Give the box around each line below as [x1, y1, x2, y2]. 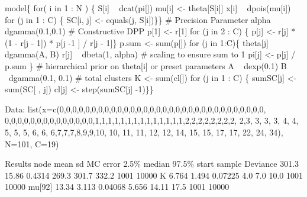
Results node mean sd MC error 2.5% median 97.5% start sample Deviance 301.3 [5, 157, 299, 170]
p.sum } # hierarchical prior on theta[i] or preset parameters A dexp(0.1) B [5, 59, 287, 72]
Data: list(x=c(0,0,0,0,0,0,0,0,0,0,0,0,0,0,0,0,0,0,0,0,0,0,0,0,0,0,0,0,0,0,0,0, [5, 102, 266, 115]
